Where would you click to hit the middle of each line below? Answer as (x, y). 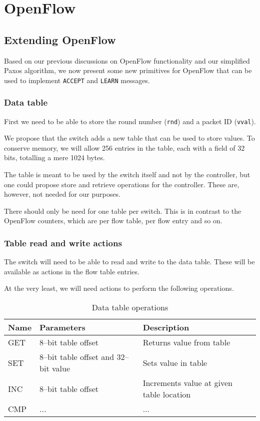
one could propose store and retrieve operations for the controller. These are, (122, 184)
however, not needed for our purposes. (62, 194)
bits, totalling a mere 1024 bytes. (54, 157)
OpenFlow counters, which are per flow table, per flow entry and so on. (113, 221)
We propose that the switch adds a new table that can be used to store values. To (129, 138)
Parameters (62, 327)
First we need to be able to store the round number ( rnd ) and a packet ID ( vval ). (130, 121)
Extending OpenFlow (60, 39)
